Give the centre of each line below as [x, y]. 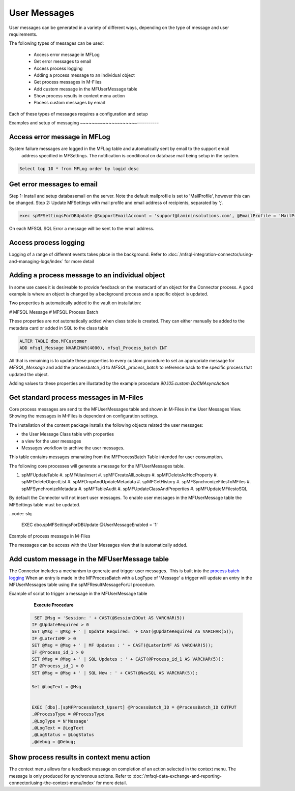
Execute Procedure [54, 605]
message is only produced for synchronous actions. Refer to [70, 776]
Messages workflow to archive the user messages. [73, 448]
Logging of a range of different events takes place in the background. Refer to [88, 254]
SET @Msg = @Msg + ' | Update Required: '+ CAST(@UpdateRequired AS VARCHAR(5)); [133, 631]
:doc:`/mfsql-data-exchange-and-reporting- [177, 776]
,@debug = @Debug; [54, 742]
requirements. [23, 34]
